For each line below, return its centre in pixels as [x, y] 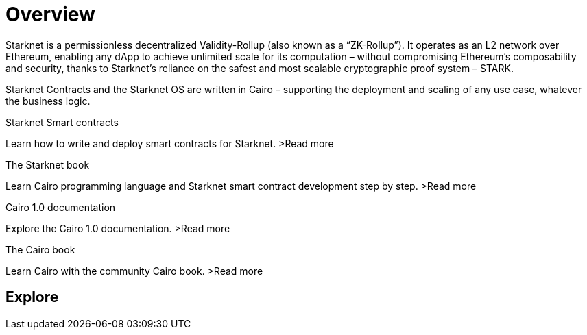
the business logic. [48, 101]
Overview [50, 14]
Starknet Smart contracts [62, 122]
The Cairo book [40, 249]
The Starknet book [48, 164]
